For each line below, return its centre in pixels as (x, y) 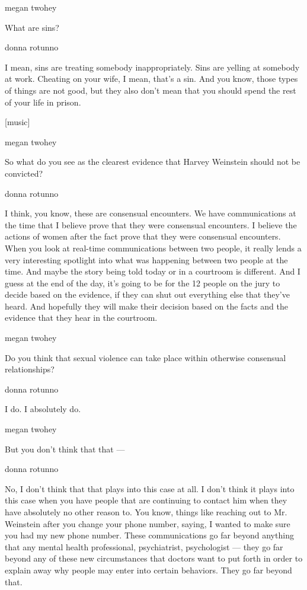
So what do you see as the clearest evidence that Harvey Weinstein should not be (153, 162)
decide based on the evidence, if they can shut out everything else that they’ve (147, 294)
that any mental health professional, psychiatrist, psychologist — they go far (144, 546)
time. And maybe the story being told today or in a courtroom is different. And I (153, 271)
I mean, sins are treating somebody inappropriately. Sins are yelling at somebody (152, 67)
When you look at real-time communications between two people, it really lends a (153, 248)
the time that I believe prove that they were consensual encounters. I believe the (151, 224)
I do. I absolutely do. (43, 409)
